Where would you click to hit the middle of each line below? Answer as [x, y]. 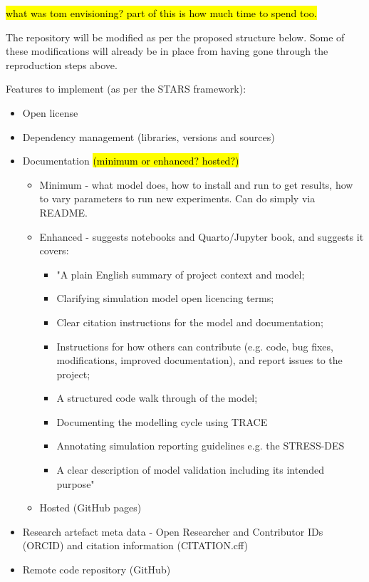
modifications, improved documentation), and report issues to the [199, 360]
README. [63, 212]
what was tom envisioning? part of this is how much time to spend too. [161, 13]
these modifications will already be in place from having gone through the [167, 51]
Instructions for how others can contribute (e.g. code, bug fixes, [195, 346]
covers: [54, 250]
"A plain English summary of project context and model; [181, 274]
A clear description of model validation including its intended [190, 470]
